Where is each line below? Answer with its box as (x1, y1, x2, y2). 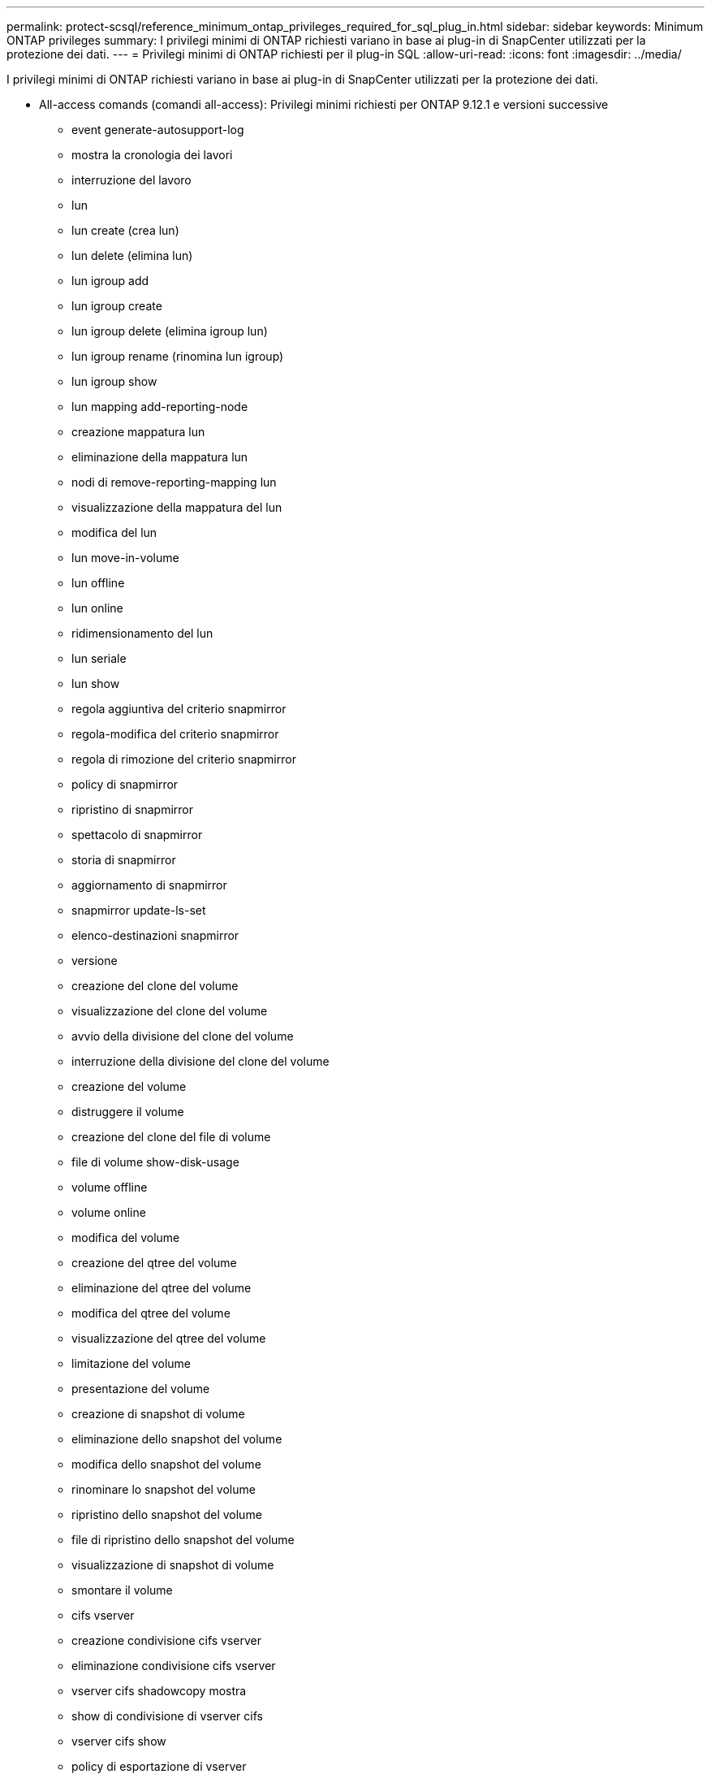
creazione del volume (71, 1080, 187, 1093)
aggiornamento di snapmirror (71, 878, 227, 892)
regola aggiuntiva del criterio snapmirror (71, 702, 287, 716)
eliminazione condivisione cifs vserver (71, 1659, 276, 1672)
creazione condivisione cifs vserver (71, 1633, 262, 1647)
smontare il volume (71, 1583, 173, 1597)
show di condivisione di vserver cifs (71, 1709, 263, 1723)
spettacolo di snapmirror (71, 828, 203, 842)
